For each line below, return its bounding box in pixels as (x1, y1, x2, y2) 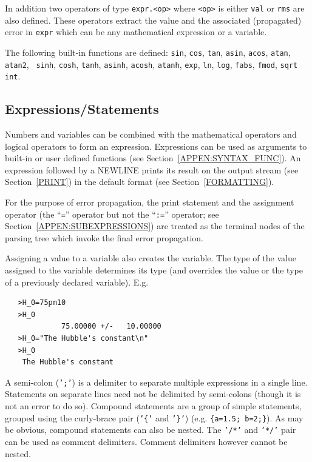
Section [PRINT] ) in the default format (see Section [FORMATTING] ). (5, 175, 274, 188)
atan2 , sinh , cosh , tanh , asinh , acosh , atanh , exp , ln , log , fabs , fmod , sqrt (5, 58, 298, 70)
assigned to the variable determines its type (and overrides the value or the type (5, 264, 303, 276)
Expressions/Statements (5, 99, 159, 118)
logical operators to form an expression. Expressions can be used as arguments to (5, 139, 307, 152)
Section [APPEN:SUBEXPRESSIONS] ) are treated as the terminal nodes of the (5, 219, 305, 232)
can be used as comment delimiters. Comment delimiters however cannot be (5, 435, 288, 447)
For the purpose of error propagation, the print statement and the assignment (5, 196, 294, 209)
